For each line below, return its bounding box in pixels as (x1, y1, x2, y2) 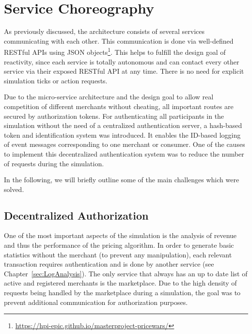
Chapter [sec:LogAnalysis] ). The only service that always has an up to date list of (4, 268, 248, 278)
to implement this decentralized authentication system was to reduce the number (4, 148, 244, 159)
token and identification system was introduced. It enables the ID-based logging (4, 129, 241, 140)
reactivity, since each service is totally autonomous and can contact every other (4, 56, 239, 66)
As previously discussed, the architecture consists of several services (4, 26, 205, 36)
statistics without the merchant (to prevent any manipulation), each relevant (4, 249, 232, 259)
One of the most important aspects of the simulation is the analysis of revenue (4, 230, 237, 240)
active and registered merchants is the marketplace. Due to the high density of (4, 278, 237, 288)
